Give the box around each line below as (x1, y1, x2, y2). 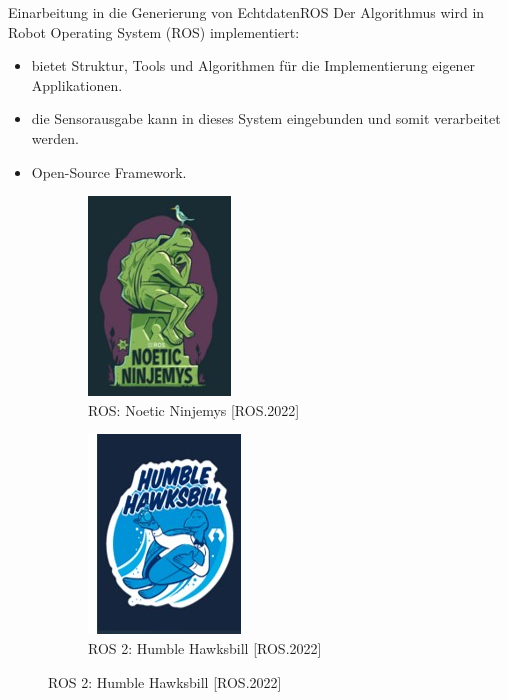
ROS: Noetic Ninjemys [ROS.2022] (88, 399, 300, 420)
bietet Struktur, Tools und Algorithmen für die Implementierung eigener (31, 55, 476, 76)
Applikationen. (31, 74, 123, 95)
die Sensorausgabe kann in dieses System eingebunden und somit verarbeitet (31, 108, 501, 129)
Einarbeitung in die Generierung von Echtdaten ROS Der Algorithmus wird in (8, 2, 485, 22)
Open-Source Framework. (31, 161, 187, 182)
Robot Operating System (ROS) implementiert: (8, 21, 300, 42)
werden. (31, 127, 79, 148)
